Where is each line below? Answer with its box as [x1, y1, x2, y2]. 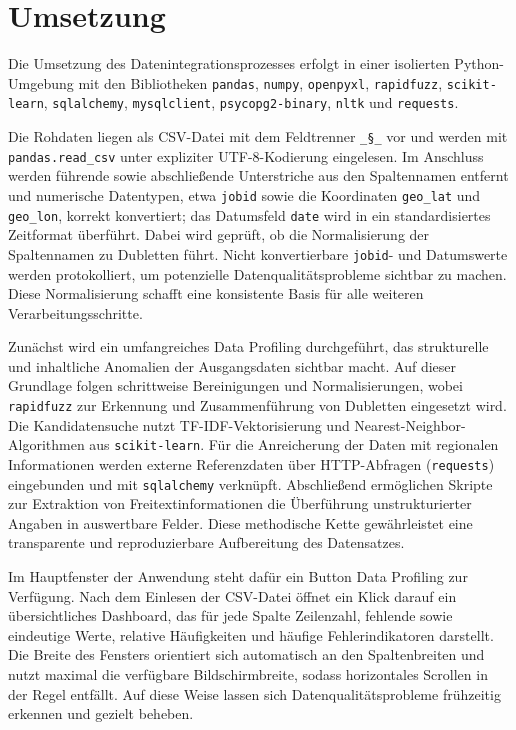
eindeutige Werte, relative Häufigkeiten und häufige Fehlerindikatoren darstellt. [8, 624, 494, 645]
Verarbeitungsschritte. [8, 302, 143, 323]
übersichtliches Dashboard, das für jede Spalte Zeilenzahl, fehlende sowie [8, 605, 453, 626]
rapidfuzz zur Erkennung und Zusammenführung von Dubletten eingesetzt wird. [8, 395, 507, 416]
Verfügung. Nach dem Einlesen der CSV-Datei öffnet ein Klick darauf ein [8, 585, 457, 606]
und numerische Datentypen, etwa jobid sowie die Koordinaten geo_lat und [8, 184, 481, 205]
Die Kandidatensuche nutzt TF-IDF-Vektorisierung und [8, 414, 350, 435]
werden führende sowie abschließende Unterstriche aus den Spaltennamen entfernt [8, 165, 509, 186]
